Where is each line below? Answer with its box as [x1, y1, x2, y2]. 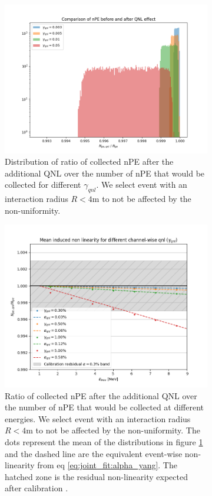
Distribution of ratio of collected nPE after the [5, 155, 174, 168]
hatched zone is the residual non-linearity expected [5, 470, 188, 482]
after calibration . [5, 482, 68, 494]
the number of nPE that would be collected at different [5, 401, 204, 413]
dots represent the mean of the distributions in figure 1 [5, 435, 203, 448]
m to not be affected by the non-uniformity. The [26, 424, 200, 436]
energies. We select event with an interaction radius [5, 412, 191, 425]
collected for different [5, 178, 81, 191]
